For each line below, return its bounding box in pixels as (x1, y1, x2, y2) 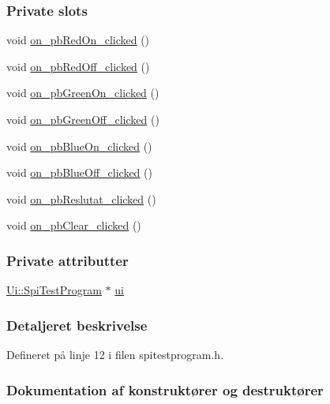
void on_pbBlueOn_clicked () (6, 137, 152, 154)
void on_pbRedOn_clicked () (6, 32, 150, 48)
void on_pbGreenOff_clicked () (6, 111, 159, 127)
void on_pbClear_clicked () (6, 217, 141, 234)
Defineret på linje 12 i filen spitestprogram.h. (6, 346, 224, 362)
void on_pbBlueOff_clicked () (6, 164, 152, 181)
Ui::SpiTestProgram (6, 282, 102, 298)
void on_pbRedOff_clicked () (6, 58, 150, 74)
